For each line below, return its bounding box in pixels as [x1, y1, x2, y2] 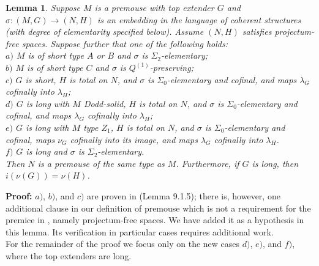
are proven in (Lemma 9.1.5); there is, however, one [87, 189, 280, 202]
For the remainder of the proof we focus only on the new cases [6, 237, 240, 250]
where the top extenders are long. [6, 249, 132, 262]
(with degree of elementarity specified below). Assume [6, 25, 204, 38]
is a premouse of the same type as [37, 157, 165, 169]
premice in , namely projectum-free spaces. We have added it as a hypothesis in [6, 213, 304, 226]
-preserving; [149, 61, 193, 73]
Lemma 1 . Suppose [6, 1, 81, 13]
